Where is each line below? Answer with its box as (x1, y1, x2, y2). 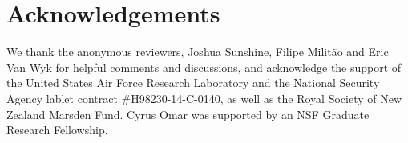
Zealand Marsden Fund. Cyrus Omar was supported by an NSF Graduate (6, 105, 370, 122)
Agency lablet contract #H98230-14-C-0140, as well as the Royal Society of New (6, 89, 402, 106)
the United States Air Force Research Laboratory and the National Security (6, 74, 380, 91)
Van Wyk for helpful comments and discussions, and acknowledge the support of (6, 58, 402, 75)
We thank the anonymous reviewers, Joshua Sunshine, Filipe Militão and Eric (6, 43, 389, 60)
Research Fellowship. (6, 121, 108, 138)
